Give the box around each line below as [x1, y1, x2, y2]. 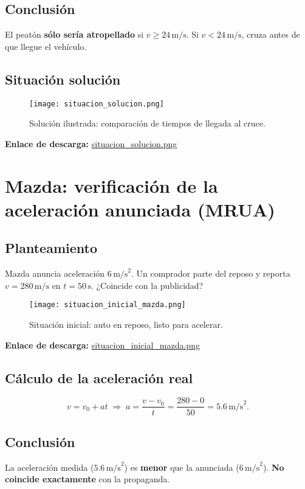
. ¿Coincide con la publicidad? [91, 279, 204, 291]
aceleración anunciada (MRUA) [5, 196, 275, 221]
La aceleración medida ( [5, 460, 94, 473]
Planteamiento [5, 238, 97, 257]
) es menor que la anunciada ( [124, 460, 239, 473]
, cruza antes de [241, 28, 300, 41]
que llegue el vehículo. [5, 40, 87, 52]
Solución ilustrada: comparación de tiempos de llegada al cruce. [29, 117, 266, 130]
